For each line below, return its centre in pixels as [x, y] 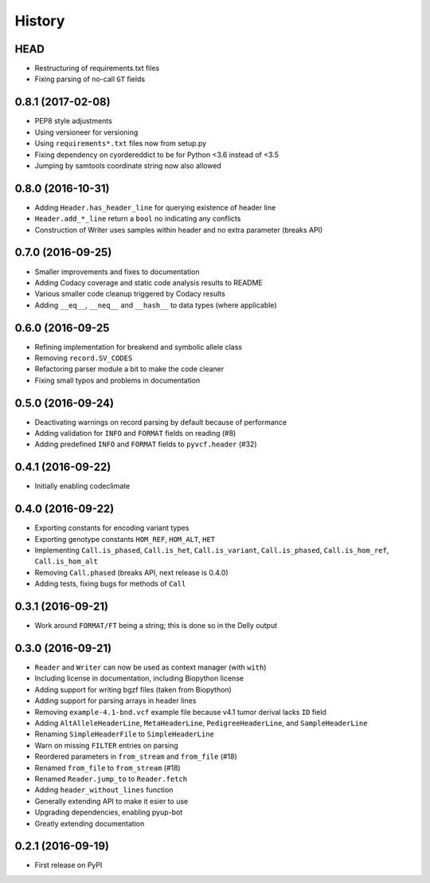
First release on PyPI [68, 865]
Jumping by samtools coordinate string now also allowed [128, 165]
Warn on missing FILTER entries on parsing [106, 745]
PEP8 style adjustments [74, 121]
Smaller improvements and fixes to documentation [117, 272]
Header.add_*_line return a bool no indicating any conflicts [138, 218]
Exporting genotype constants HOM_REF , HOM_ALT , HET [125, 539]
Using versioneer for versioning [86, 132]
